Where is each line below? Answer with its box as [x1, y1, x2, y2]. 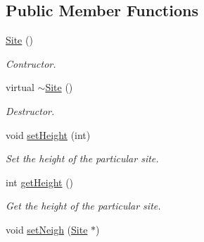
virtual [6, 80, 34, 95]
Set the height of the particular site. [6, 151, 159, 166]
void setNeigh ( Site [6, 222, 88, 236]
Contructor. [6, 56, 56, 71]
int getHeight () [6, 174, 74, 189]
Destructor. [6, 103, 55, 118]
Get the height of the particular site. [6, 198, 161, 213]
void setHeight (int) [6, 127, 91, 142]
